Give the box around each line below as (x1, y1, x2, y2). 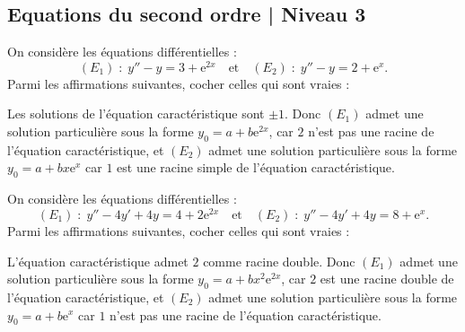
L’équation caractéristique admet (7, 251, 189, 270)
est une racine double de (320, 269, 454, 288)
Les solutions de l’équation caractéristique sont (7, 104, 265, 123)
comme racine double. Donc (203, 251, 355, 270)
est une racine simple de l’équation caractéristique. (117, 158, 395, 177)
